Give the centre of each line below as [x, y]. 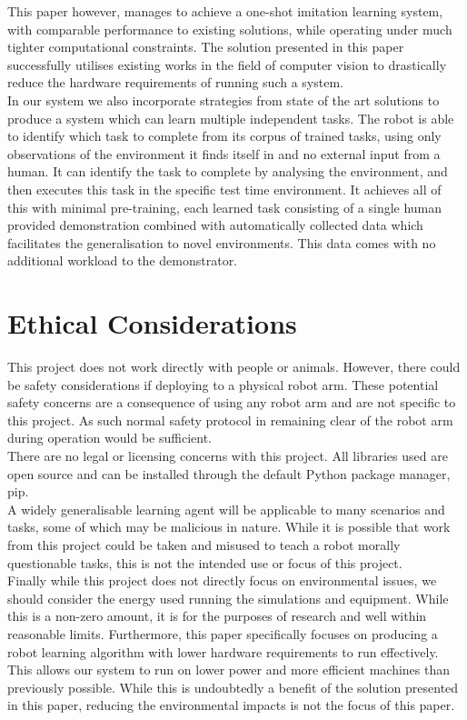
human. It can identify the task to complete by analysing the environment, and [228, 171]
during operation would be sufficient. [109, 438]
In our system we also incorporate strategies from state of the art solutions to [224, 100]
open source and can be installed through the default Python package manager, [229, 473]
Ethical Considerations [152, 323]
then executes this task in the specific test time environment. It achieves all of [224, 189]
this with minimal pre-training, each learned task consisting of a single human [225, 207]
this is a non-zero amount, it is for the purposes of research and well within [217, 616]
